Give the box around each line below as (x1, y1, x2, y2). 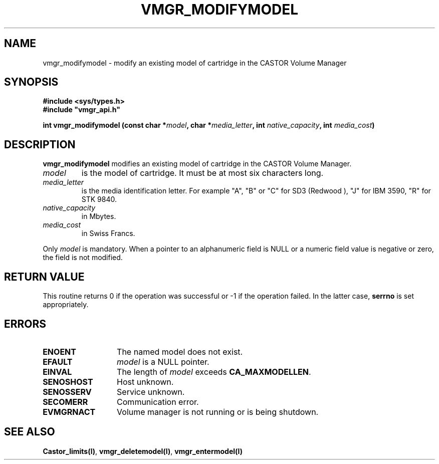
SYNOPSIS (4, 76, 59, 89)
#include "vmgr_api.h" (43, 105, 120, 114)
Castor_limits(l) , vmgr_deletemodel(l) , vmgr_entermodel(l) (43, 446, 243, 455)
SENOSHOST (43, 376, 93, 387)
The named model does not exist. (117, 346, 243, 357)
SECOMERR (43, 396, 88, 407)
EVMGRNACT (43, 406, 96, 417)
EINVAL (43, 366, 72, 377)
